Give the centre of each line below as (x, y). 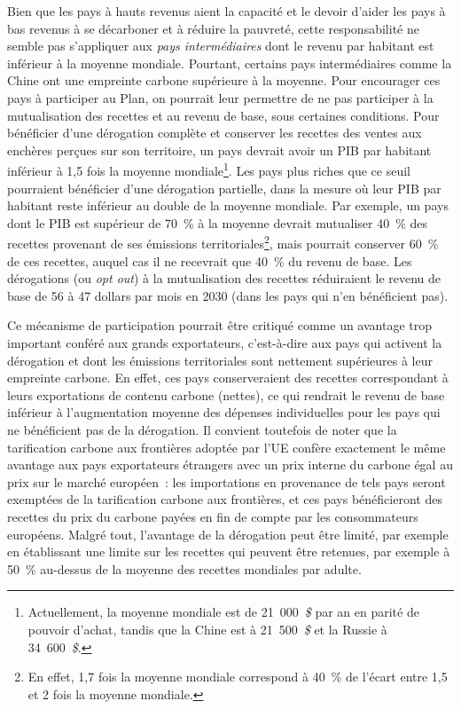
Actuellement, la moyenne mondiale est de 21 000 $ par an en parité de (223, 612)
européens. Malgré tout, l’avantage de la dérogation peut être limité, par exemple (228, 534)
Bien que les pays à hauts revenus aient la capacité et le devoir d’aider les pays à (227, 11)
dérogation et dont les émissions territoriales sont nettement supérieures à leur (220, 360)
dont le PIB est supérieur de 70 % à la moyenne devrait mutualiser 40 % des (218, 222)
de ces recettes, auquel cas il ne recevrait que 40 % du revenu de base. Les (210, 260)
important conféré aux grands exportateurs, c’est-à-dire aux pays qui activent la (225, 343)
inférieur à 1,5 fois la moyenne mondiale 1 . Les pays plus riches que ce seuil (209, 169)
